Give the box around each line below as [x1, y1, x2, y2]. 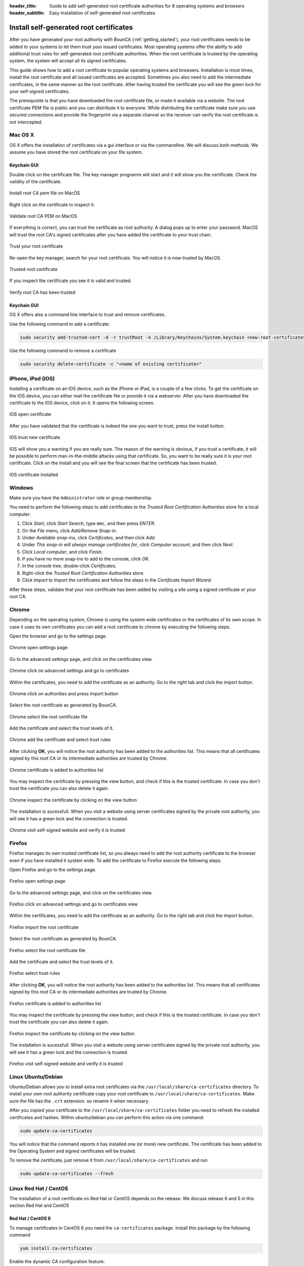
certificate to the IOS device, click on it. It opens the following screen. [9, 400, 155, 406]
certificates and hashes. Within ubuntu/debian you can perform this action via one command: [9, 1114, 205, 1120]
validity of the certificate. [9, 178, 62, 184]
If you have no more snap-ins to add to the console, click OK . [22, 556, 150, 562]
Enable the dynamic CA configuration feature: [9, 1258, 105, 1264]
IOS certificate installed [9, 471, 58, 478]
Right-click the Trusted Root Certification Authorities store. [22, 570, 145, 576]
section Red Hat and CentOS [9, 1203, 69, 1209]
